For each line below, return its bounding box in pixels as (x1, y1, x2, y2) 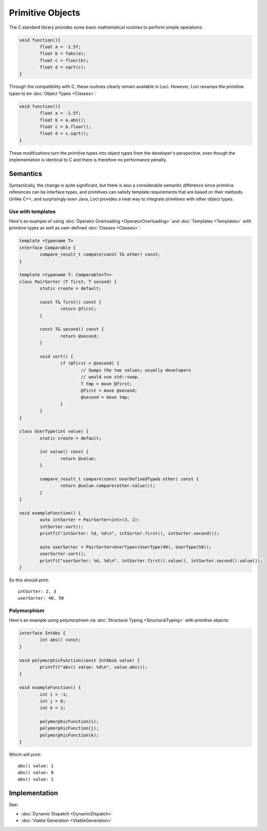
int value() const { (39, 449, 89, 455)
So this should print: (9, 577, 50, 583)
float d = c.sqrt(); (39, 131, 89, 136)
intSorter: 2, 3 (18, 588, 56, 594)
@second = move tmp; (80, 394, 130, 400)
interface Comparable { (19, 245, 76, 250)
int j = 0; (39, 698, 66, 704)
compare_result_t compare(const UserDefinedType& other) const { (39, 477, 199, 482)
